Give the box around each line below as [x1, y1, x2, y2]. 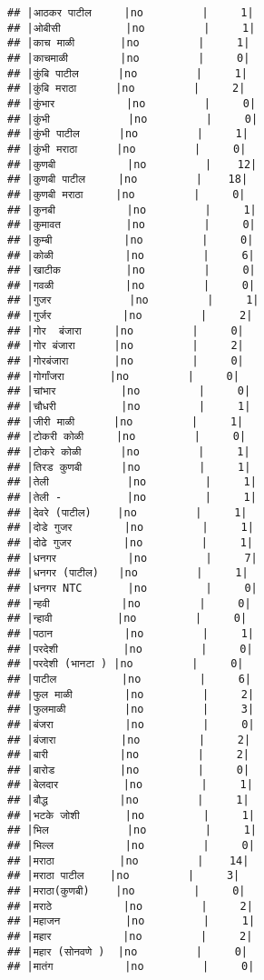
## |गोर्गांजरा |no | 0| [7, 369, 240, 383]
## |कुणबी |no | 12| [7, 157, 258, 171]
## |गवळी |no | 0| [7, 278, 256, 292]
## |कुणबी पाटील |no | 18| [7, 173, 249, 186]
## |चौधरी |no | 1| [7, 400, 251, 414]
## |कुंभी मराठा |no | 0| [7, 142, 247, 155]
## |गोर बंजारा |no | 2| [7, 339, 244, 353]
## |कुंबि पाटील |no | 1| [7, 66, 248, 80]
